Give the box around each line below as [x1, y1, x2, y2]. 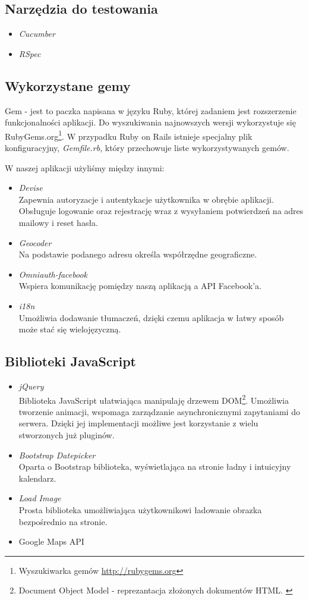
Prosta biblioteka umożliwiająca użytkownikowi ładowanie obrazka [18, 503, 262, 516]
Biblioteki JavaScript [5, 352, 137, 370]
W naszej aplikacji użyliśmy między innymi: [5, 161, 165, 174]
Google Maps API [18, 535, 84, 548]
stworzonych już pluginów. [18, 428, 115, 441]
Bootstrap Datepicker [18, 448, 96, 461]
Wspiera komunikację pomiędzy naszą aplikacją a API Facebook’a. [18, 279, 261, 292]
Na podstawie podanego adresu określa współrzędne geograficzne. [18, 248, 257, 260]
